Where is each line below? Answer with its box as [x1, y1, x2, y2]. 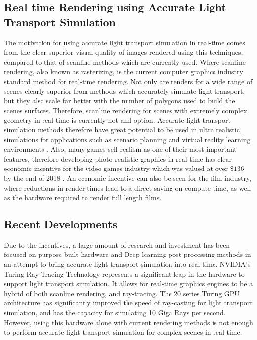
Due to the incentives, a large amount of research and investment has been [4, 239, 230, 250]
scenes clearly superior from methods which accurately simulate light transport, [4, 85, 245, 96]
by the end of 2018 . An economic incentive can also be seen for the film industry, [4, 172, 252, 183]
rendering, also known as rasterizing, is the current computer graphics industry [4, 66, 243, 77]
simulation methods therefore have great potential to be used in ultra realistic [4, 124, 240, 134]
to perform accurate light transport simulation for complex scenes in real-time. [4, 327, 242, 337]
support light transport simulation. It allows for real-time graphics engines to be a [4, 278, 253, 289]
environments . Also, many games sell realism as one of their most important [4, 144, 237, 154]
